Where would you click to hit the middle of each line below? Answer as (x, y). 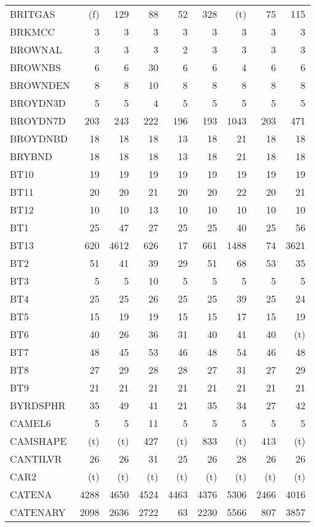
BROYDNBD (39, 138)
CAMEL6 (31, 423)
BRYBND (31, 156)
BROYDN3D (38, 103)
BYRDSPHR (38, 405)
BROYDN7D (38, 121)
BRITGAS (32, 14)
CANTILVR (36, 459)
